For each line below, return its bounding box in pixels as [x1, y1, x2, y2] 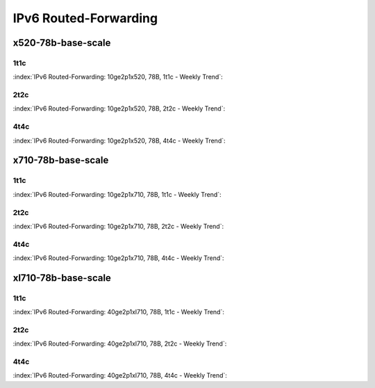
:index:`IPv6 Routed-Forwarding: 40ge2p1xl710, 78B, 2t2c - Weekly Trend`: [12, 339, 227, 348]
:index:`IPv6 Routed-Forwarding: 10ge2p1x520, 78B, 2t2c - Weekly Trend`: [12, 104, 226, 113]
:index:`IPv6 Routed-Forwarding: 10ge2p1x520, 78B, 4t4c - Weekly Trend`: [12, 136, 226, 145]
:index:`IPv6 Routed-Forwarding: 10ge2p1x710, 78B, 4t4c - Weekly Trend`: [12, 254, 225, 262]
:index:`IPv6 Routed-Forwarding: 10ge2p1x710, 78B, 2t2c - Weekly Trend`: [12, 222, 224, 230]
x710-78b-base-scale [12, 154, 109, 166]
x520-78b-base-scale [12, 37, 111, 49]
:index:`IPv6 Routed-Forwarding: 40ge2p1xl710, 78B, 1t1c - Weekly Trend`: [12, 308, 225, 316]
